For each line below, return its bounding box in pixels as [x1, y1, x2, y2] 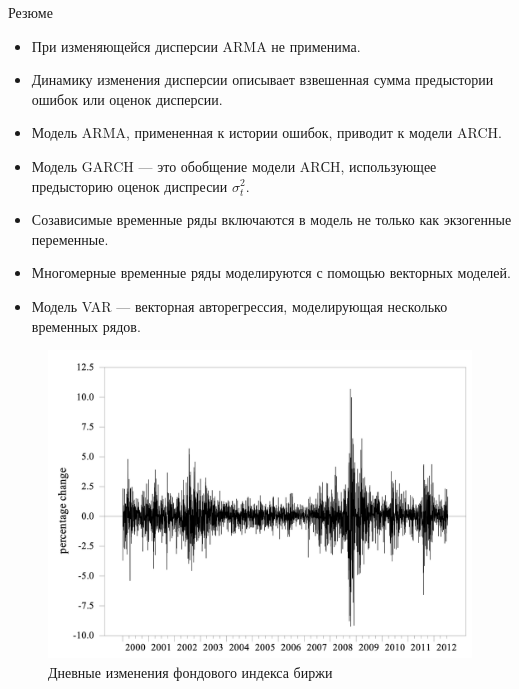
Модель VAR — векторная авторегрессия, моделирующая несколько [31, 295, 448, 316]
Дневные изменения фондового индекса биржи [48, 661, 333, 682]
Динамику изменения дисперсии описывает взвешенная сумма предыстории [31, 69, 494, 90]
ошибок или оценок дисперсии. [31, 88, 223, 109]
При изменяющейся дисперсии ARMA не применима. [31, 35, 361, 56]
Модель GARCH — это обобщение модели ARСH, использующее [31, 155, 437, 176]
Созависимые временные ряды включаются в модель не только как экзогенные [31, 209, 512, 230]
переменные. [31, 228, 109, 249]
